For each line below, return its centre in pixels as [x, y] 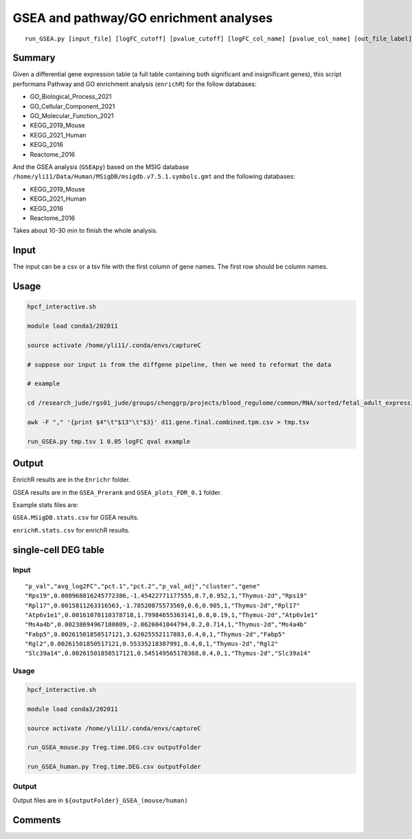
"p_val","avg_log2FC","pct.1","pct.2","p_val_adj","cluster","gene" [142, 586]
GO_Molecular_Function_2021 [72, 116]
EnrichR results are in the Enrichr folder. [71, 480]
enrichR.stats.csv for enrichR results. [71, 530]
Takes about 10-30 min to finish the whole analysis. [85, 231]
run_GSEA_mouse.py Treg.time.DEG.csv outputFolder [114, 748]
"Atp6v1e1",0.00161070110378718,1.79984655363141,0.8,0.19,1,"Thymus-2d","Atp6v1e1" [172, 615]
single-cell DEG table [59, 550]
